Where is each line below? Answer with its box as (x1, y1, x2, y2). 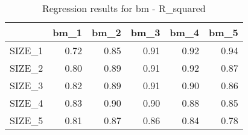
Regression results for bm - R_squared (42, 1, 206, 15)
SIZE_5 (10, 113, 43, 127)
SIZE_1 (10, 43, 43, 57)
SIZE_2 (10, 61, 43, 75)
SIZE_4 (10, 96, 43, 110)
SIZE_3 (10, 78, 43, 92)
